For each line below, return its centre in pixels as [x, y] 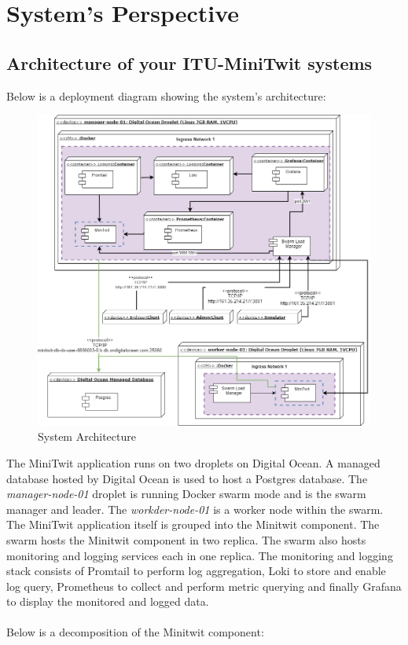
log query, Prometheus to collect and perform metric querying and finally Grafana [204, 586]
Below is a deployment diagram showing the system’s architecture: [166, 95]
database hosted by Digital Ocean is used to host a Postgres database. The [187, 478]
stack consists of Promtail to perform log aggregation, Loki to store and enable [196, 571]
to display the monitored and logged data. [108, 601]
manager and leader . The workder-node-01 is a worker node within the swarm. [195, 509]
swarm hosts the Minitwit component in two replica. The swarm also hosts [186, 539]
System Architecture [87, 436]
